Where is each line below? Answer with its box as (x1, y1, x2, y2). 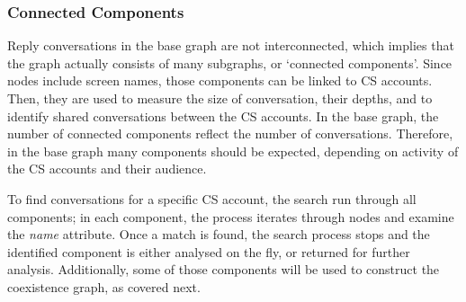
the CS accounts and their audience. (7, 159, 207, 178)
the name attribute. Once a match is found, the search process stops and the (7, 225, 430, 244)
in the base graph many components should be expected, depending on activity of (7, 141, 459, 160)
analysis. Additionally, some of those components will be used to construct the (7, 260, 440, 279)
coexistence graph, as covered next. (7, 277, 201, 296)
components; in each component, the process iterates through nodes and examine (7, 207, 454, 226)
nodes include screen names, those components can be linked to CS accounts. (7, 71, 433, 90)
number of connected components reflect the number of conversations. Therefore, (7, 124, 453, 143)
